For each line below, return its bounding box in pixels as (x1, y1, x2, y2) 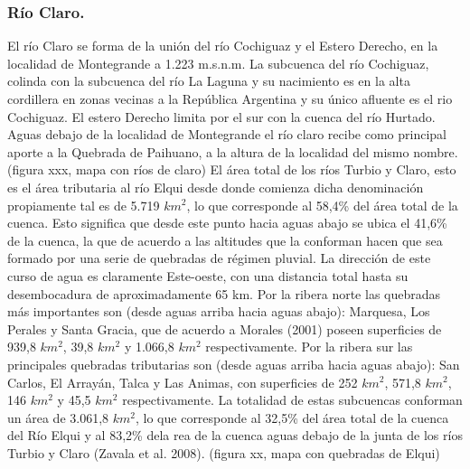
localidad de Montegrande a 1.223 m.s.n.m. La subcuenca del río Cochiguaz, (7, 53, 429, 72)
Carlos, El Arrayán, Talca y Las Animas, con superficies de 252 (7, 372, 358, 391)
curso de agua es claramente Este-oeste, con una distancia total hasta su (7, 266, 409, 285)
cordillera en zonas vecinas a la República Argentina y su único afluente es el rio (7, 89, 453, 108)
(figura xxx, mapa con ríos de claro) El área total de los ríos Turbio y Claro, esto (7, 160, 456, 179)
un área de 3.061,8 (7, 408, 109, 427)
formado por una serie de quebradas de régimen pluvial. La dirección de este (7, 249, 431, 267)
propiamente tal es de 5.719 (7, 195, 160, 214)
